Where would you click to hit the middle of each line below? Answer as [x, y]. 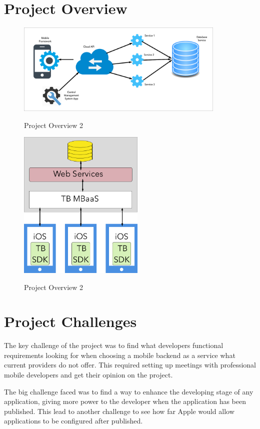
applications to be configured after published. [73, 421]
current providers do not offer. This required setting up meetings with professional [130, 365]
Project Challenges [70, 321]
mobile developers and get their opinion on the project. [88, 375]
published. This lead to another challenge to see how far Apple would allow [119, 411]
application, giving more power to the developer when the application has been [125, 401]
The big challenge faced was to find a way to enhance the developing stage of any [129, 391]
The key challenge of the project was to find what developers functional [114, 345]
